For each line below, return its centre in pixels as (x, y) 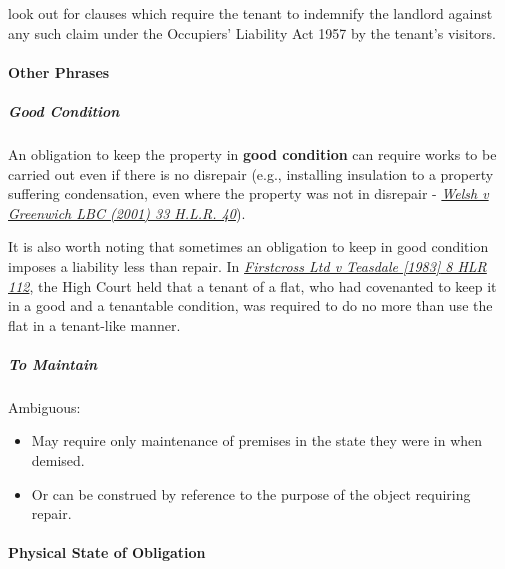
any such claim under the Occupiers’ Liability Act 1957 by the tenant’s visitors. (252, 32)
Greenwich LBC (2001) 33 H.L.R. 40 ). (127, 212)
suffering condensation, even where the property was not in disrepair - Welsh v (248, 193)
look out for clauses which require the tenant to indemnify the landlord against (250, 13)
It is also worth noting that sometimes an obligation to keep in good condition (248, 246)
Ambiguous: (44, 406)
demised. (58, 460)
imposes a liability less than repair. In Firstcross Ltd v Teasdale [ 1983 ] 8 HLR (247, 265)
